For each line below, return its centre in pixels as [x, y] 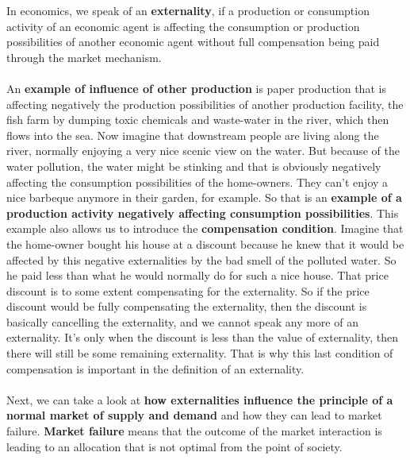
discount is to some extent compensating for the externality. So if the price [188, 290]
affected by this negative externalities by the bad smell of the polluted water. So [201, 259]
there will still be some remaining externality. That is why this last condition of [200, 353]
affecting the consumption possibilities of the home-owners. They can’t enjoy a [197, 182]
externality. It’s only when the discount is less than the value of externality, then [202, 337]
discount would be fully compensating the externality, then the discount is [187, 306]
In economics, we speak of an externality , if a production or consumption [188, 10]
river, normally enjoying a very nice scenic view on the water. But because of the [203, 151]
